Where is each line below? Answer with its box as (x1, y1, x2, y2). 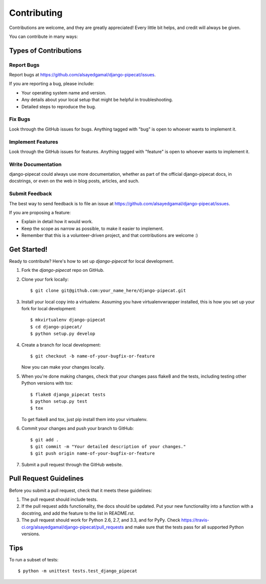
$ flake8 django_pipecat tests (30, 391, 106, 397)
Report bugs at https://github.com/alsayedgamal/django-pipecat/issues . (9, 72, 156, 78)
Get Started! (9, 245, 48, 254)
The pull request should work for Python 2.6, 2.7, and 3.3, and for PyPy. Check (21, 517, 181, 523)
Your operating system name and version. (21, 90, 106, 96)
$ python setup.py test (30, 398, 88, 404)
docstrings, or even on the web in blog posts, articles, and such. (9, 178, 140, 184)
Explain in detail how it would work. (21, 219, 93, 225)
